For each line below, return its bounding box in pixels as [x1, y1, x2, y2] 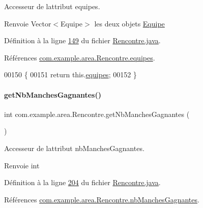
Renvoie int [4, 160, 40, 170]
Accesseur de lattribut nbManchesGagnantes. [4, 142, 144, 153]
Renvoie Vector [4, 18, 51, 28]
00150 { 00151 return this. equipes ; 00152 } [4, 69, 137, 80]
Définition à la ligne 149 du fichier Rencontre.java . [4, 35, 161, 46]
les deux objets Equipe [94, 18, 165, 28]
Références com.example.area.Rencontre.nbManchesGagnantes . [4, 194, 199, 204]
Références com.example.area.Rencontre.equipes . [4, 52, 155, 63]
